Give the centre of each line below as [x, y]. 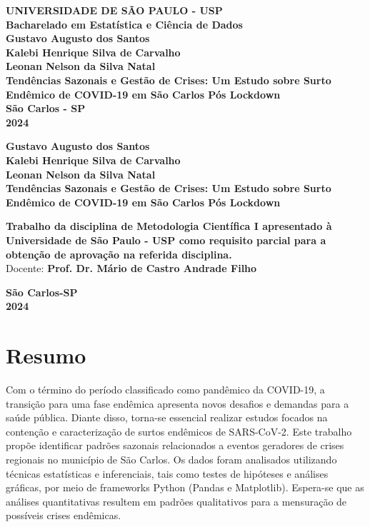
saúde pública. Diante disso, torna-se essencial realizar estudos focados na [167, 417]
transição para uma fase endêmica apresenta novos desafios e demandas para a [177, 403]
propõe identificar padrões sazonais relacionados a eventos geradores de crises [175, 445]
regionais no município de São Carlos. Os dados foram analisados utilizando [171, 459]
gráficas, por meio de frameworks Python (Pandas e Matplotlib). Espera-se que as [185, 487]
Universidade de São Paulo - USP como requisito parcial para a [166, 240]
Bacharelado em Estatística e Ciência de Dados [124, 24]
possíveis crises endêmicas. [64, 515]
